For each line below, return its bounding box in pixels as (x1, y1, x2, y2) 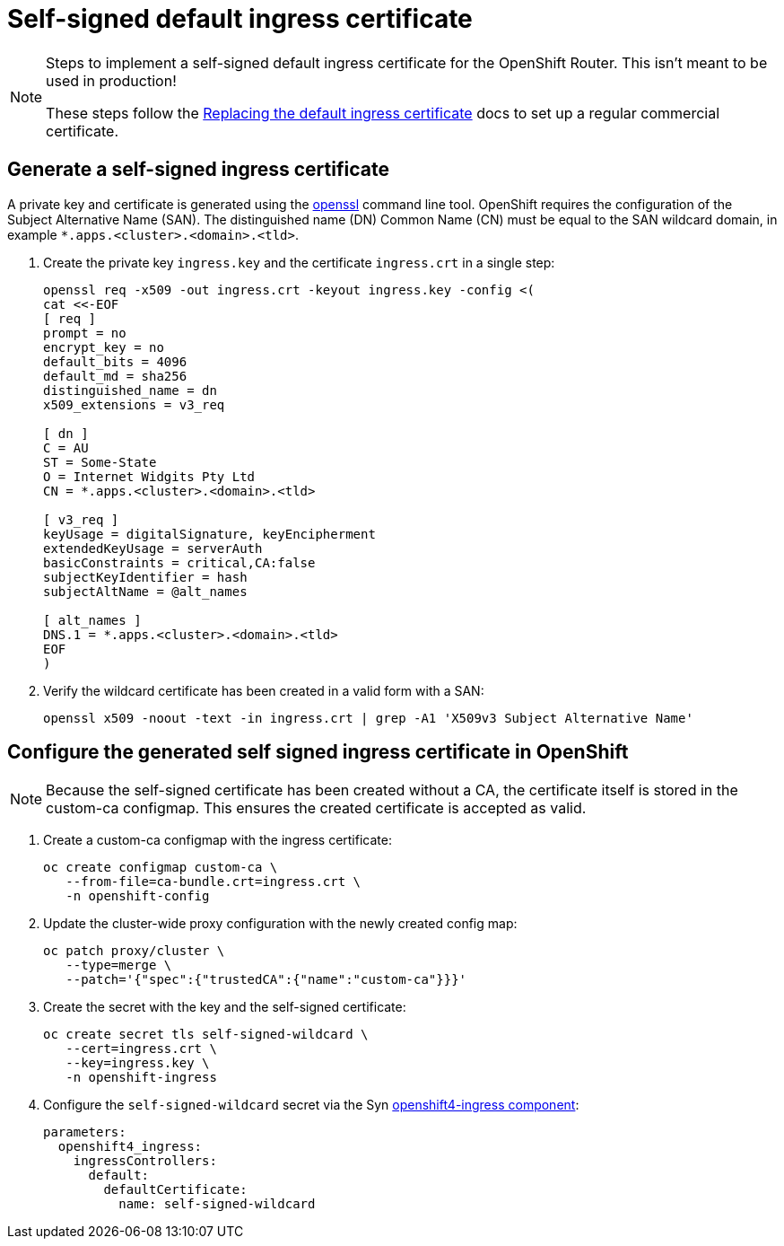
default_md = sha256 (43, 368, 187, 383)
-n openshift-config (65, 889, 210, 904)
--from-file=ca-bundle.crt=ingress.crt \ (65, 874, 362, 890)
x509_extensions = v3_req (43, 397, 225, 412)
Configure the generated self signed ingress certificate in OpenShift (7, 741, 629, 764)
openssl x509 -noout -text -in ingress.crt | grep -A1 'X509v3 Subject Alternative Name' (43, 710, 693, 725)
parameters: (43, 1125, 126, 1140)
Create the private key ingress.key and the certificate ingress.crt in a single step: (43, 254, 555, 270)
